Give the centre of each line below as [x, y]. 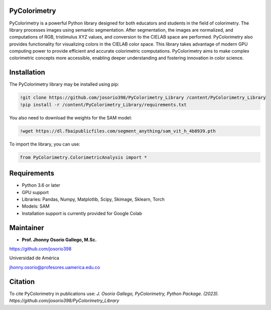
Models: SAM [36, 206]
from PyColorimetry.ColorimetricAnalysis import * [84, 157]
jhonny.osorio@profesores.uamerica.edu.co [55, 267]
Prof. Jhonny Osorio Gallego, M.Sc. [59, 240]
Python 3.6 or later [41, 185]
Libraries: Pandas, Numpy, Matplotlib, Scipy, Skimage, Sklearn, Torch [93, 199]
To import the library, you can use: [45, 144]
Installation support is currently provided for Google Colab [82, 213]
